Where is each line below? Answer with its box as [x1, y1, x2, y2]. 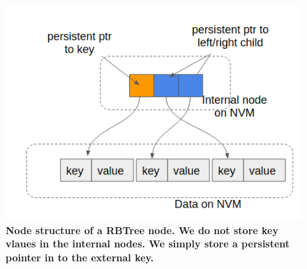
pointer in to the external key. [6, 249, 154, 264]
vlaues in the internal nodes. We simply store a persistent [6, 236, 290, 251]
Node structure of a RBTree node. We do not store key [6, 222, 278, 237]
